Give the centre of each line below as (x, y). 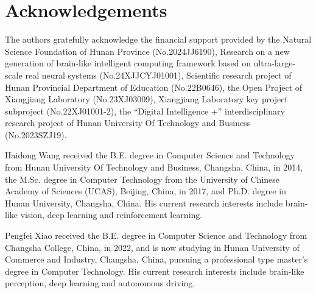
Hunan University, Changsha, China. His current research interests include (144, 203)
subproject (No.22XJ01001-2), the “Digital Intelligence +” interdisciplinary (145, 111)
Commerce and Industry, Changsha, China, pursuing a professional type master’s (156, 259)
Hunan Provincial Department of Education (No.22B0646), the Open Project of (154, 87)
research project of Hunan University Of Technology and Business (128, 123)
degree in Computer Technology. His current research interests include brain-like (155, 271)
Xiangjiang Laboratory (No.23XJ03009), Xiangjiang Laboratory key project (146, 99)
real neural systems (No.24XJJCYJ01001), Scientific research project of (158, 75)
